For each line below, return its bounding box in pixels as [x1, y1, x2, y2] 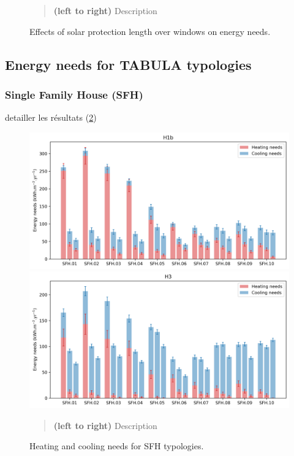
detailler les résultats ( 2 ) [5, 111, 97, 124]
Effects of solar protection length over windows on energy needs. [29, 25, 271, 37]
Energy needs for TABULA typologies [5, 55, 252, 74]
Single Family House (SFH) [5, 86, 143, 102]
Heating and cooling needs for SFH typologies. [29, 439, 204, 452]
